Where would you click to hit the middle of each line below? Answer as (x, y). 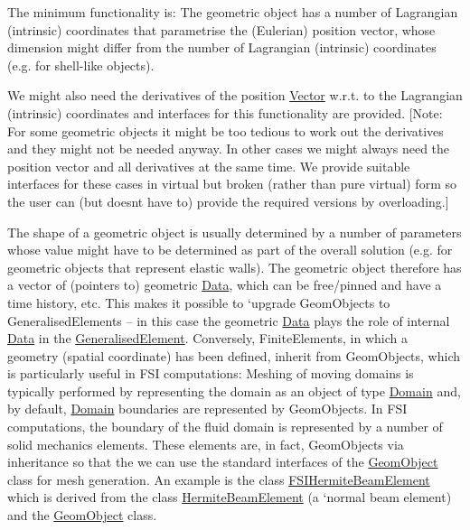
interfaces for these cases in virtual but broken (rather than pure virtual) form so (232, 184)
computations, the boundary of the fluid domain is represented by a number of (225, 427)
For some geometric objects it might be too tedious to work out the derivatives (226, 130)
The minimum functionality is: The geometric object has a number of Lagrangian (233, 12)
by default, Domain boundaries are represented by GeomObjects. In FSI (207, 409)
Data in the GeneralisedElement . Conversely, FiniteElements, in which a (207, 338)
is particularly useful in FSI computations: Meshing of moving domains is (211, 373)
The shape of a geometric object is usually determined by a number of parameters (235, 232)
